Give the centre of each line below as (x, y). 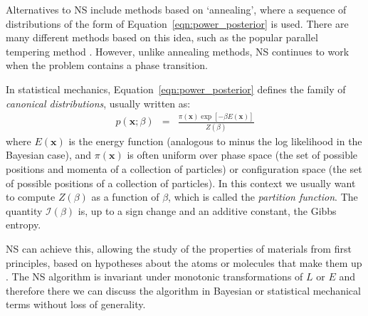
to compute (31, 197)
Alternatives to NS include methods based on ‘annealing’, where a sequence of (176, 9)
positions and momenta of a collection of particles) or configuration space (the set (184, 169)
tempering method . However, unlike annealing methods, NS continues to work (178, 51)
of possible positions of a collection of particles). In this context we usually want (181, 183)
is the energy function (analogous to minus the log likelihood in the (215, 141)
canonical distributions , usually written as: (98, 103)
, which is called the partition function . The (263, 197)
